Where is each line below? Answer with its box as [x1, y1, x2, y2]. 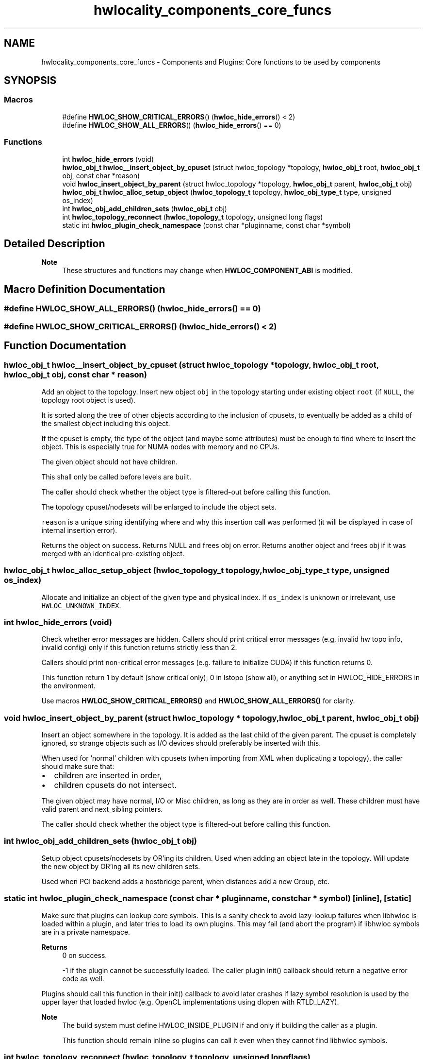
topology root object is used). [41, 395, 136, 404]
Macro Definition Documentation [4, 283, 165, 295]
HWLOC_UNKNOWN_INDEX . [41, 601, 121, 610]
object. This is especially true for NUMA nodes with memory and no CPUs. [41, 442, 280, 451]
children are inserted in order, [54, 770, 162, 781]
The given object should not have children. [41, 457, 178, 466]
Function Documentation [4, 340, 126, 352]
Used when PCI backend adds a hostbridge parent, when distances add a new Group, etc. [41, 877, 330, 886]
